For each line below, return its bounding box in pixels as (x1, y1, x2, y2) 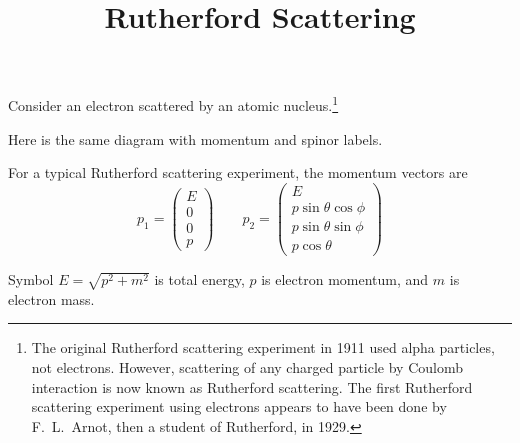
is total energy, (154, 269, 245, 289)
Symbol (8, 269, 54, 289)
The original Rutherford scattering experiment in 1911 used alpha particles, (31, 337, 495, 358)
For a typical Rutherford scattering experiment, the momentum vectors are (8, 162, 468, 183)
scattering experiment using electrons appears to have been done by (31, 396, 447, 417)
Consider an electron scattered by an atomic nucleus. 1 (8, 92, 339, 116)
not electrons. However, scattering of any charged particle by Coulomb (31, 356, 464, 377)
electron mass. (8, 288, 95, 309)
